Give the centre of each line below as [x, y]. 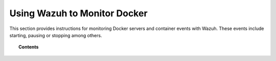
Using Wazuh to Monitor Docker [78, 13]
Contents [29, 47]
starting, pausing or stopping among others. [56, 35]
